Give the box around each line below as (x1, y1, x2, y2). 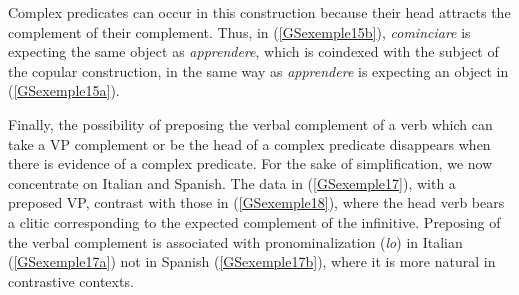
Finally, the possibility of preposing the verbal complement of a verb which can (8, 113, 493, 134)
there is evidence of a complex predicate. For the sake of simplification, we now (8, 153, 493, 174)
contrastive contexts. (8, 270, 134, 291)
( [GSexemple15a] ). (8, 80, 120, 101)
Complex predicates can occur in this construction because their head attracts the (8, 2, 511, 22)
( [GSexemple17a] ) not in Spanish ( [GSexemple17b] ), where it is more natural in (8, 251, 496, 272)
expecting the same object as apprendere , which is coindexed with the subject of (8, 41, 499, 62)
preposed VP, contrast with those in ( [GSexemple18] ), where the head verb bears (8, 192, 505, 213)
